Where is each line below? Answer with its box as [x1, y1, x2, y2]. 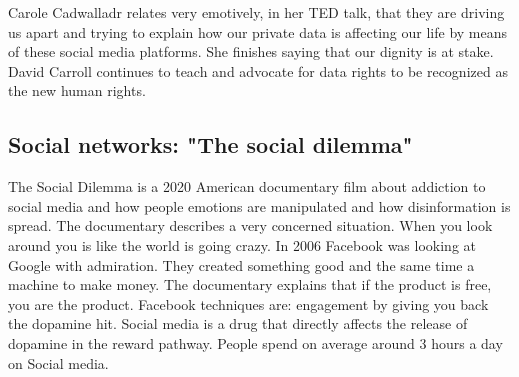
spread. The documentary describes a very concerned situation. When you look [8, 215, 493, 236]
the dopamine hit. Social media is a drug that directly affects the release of [8, 313, 468, 334]
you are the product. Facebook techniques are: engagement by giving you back [8, 293, 489, 314]
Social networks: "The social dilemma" [8, 129, 413, 160]
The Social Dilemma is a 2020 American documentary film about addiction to [8, 176, 486, 197]
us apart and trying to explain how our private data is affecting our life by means [8, 21, 507, 42]
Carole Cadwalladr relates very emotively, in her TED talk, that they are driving [8, 2, 505, 22]
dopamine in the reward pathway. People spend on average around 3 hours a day [8, 332, 503, 353]
